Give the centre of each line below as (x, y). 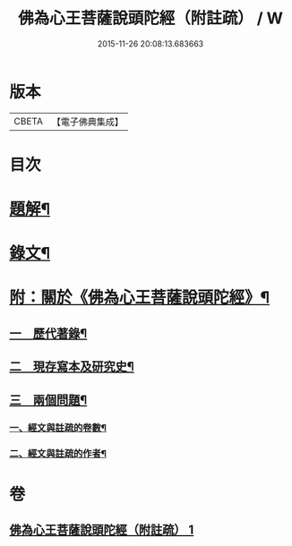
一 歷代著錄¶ (48, 333)
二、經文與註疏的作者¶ (58, 454)
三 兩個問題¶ (48, 400)
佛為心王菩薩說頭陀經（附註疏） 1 (102, 530)
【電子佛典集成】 (87, 122)
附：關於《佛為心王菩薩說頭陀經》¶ (140, 298)
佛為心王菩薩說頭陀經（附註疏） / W (150, 18)
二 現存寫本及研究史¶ (72, 367)
